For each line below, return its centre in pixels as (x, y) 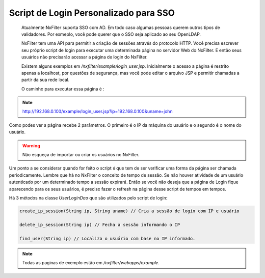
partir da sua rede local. (45, 80)
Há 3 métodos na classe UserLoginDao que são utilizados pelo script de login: (88, 198)
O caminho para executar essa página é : (63, 89)
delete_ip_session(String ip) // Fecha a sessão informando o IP (100, 224)
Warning (31, 145)
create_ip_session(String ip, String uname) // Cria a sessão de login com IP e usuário (130, 211)
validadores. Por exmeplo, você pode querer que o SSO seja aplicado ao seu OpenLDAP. (111, 34)
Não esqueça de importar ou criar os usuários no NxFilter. (81, 155)
